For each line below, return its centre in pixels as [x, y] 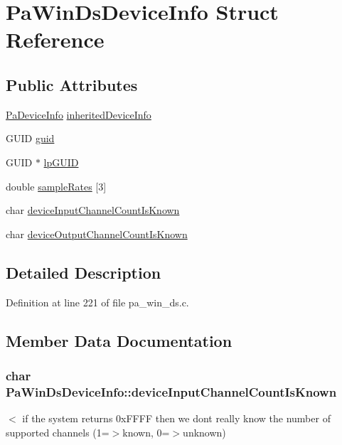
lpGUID [61, 162]
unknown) [204, 432]
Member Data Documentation [119, 340]
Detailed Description [84, 272]
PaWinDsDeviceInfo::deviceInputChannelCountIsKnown [171, 391]
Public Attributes [72, 84]
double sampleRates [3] [56, 186]
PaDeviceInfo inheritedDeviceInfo [79, 114]
